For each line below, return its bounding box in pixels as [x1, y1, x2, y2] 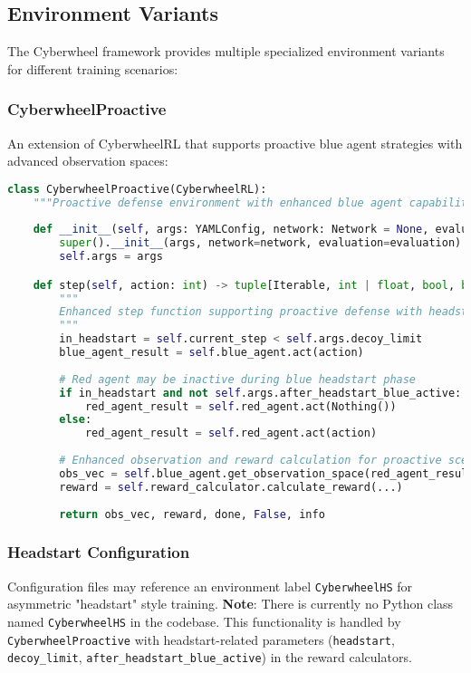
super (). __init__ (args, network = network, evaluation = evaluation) [59, 236, 462, 250]
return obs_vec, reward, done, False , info [59, 507, 325, 521]
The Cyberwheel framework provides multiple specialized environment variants [7, 42, 445, 61]
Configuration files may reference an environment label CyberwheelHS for [7, 576, 413, 595]
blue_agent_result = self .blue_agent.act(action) [59, 346, 364, 360]
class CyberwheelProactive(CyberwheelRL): [7, 182, 267, 196]
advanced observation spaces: [7, 151, 168, 170]
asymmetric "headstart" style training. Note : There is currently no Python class [7, 594, 454, 613]
